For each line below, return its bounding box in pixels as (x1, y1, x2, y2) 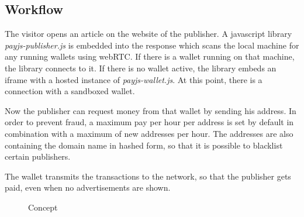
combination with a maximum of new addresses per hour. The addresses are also (5, 127, 293, 139)
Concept (28, 201, 58, 213)
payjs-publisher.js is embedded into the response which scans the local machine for (5, 39, 299, 51)
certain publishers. (5, 150, 71, 163)
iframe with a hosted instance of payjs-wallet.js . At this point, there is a (5, 73, 262, 85)
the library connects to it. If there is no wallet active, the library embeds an (5, 61, 277, 74)
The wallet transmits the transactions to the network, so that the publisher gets (5, 170, 291, 182)
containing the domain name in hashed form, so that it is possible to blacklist (5, 139, 283, 151)
